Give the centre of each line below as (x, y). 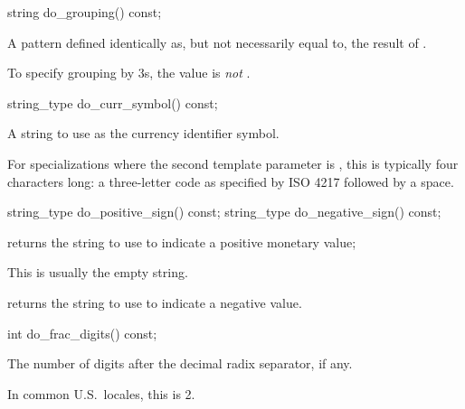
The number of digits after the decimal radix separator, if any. (180, 363)
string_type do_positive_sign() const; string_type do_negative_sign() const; (224, 212)
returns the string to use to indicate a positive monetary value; (182, 242)
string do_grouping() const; (85, 12)
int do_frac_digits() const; (82, 333)
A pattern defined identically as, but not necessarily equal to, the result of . (217, 42)
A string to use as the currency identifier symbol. (143, 133)
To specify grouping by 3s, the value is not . (129, 73)
